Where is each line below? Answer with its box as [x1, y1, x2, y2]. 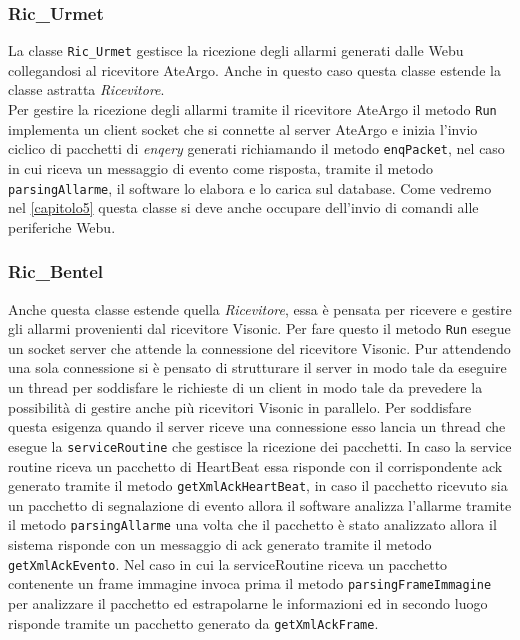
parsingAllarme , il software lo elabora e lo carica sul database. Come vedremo [8, 177, 492, 198]
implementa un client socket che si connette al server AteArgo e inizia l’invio [8, 118, 478, 139]
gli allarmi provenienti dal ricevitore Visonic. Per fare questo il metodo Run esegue [8, 318, 511, 339]
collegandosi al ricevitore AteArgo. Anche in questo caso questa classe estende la [8, 59, 501, 80]
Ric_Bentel [8, 259, 103, 284]
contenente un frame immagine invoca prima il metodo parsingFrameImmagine [8, 573, 492, 594]
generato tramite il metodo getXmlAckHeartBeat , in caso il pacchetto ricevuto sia [8, 475, 508, 496]
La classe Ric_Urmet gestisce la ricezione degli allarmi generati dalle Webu [8, 40, 464, 61]
